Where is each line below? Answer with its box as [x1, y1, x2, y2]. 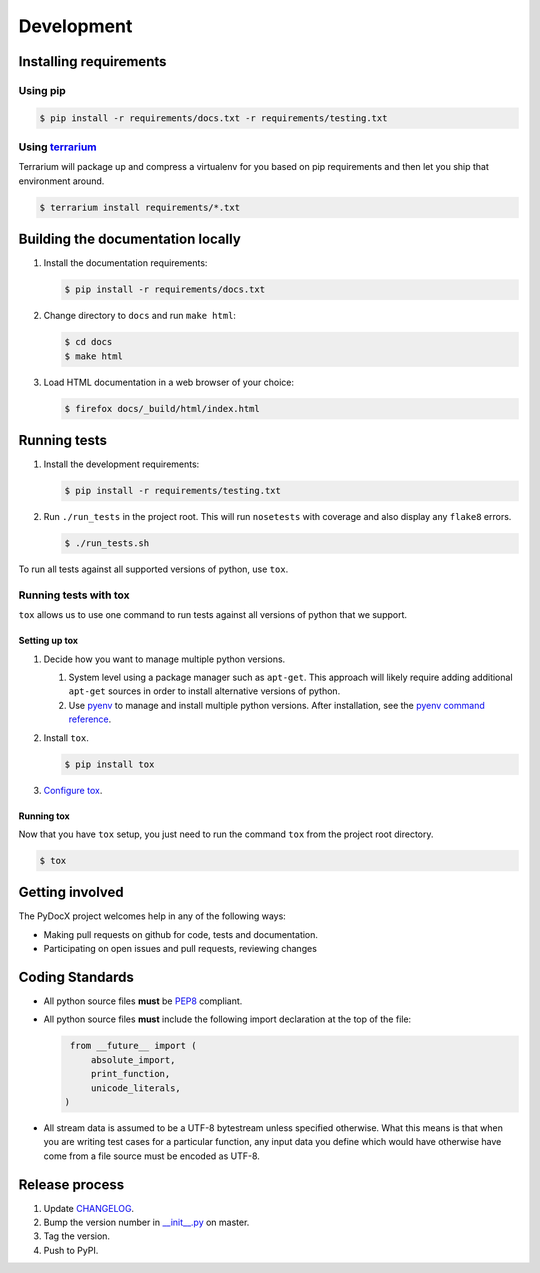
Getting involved [18, 884, 124, 901]
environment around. [18, 175, 105, 187]
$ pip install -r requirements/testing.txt [64, 485, 282, 497]
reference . [68, 713, 112, 725]
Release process [18, 1176, 125, 1193]
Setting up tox [18, 635, 79, 647]
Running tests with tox [18, 588, 130, 602]
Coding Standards [18, 969, 134, 985]
